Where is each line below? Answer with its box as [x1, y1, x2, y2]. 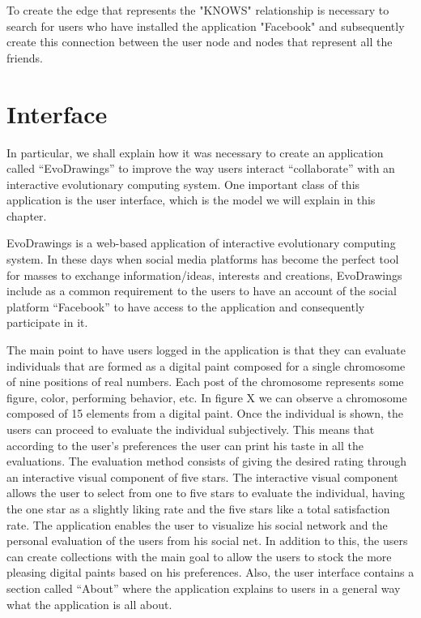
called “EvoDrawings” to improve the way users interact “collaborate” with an [6, 160, 395, 177]
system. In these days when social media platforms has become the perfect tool [6, 251, 399, 268]
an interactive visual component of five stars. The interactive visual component [6, 468, 398, 485]
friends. [6, 49, 43, 66]
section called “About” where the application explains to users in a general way [6, 579, 401, 596]
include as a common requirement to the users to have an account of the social [6, 282, 397, 299]
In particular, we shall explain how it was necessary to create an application [6, 144, 384, 161]
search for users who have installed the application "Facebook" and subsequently [6, 17, 405, 34]
